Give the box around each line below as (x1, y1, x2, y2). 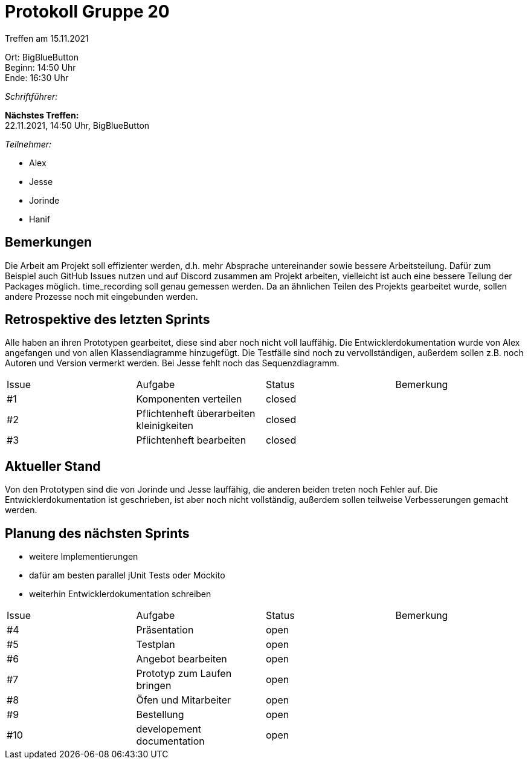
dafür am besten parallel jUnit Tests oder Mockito (29, 570, 225, 581)
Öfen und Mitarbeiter (136, 694, 231, 707)
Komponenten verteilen (136, 393, 242, 406)
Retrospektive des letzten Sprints (5, 312, 210, 328)
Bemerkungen (5, 235, 92, 250)
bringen (136, 679, 172, 692)
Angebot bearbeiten (136, 653, 227, 665)
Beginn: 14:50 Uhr (5, 62, 76, 73)
